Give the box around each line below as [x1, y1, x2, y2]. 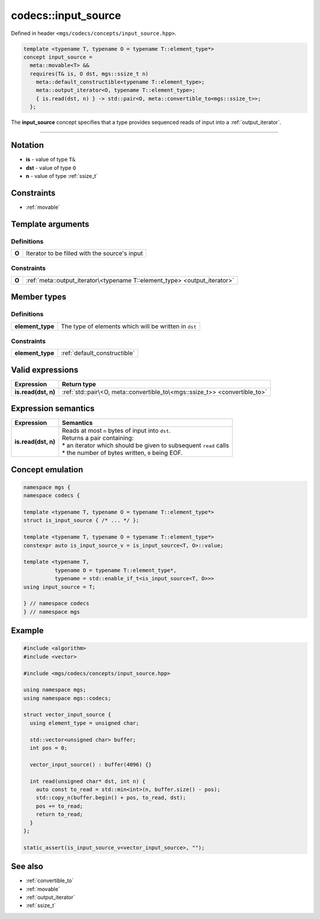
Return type [62, 380, 97, 388]
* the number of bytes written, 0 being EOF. [62, 449, 183, 457]
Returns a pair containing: [62, 434, 134, 442]
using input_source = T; [23, 583, 96, 590]
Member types [11, 292, 66, 302]
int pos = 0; [30, 745, 68, 752]
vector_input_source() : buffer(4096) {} [30, 761, 152, 768]
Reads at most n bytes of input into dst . [62, 427, 171, 435]
